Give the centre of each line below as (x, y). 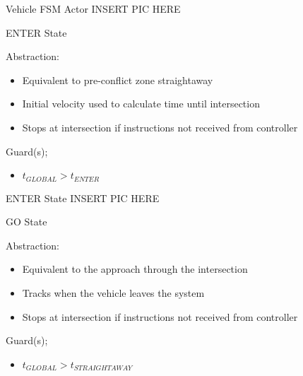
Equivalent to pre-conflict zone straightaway (118, 80)
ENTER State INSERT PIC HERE (83, 198)
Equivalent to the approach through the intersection (135, 269)
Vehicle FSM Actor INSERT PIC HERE (93, 8)
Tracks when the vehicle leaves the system (113, 292)
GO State (26, 222)
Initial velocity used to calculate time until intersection (141, 104)
